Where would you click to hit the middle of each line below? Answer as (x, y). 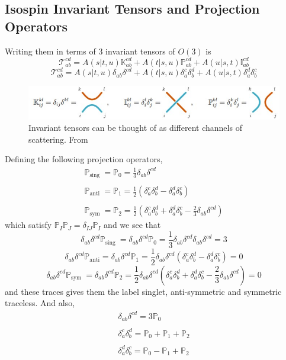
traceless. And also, (40, 303)
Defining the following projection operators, (84, 159)
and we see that (132, 225)
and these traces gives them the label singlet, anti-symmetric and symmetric (143, 291)
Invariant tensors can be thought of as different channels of (135, 128)
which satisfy (28, 225)
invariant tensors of (140, 51)
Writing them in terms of (50, 51)
